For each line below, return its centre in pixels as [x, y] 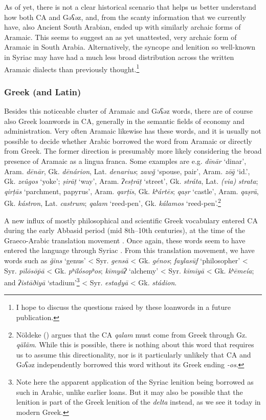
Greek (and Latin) [43, 91]
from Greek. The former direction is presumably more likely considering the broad [133, 151]
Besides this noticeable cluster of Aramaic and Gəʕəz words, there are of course [128, 111]
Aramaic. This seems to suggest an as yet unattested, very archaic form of [120, 37]
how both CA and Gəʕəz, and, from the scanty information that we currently [125, 17]
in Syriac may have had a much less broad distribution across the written [119, 57]
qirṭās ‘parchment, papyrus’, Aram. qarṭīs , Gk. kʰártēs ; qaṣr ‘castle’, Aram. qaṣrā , [131, 191]
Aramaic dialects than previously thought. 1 [72, 68]
